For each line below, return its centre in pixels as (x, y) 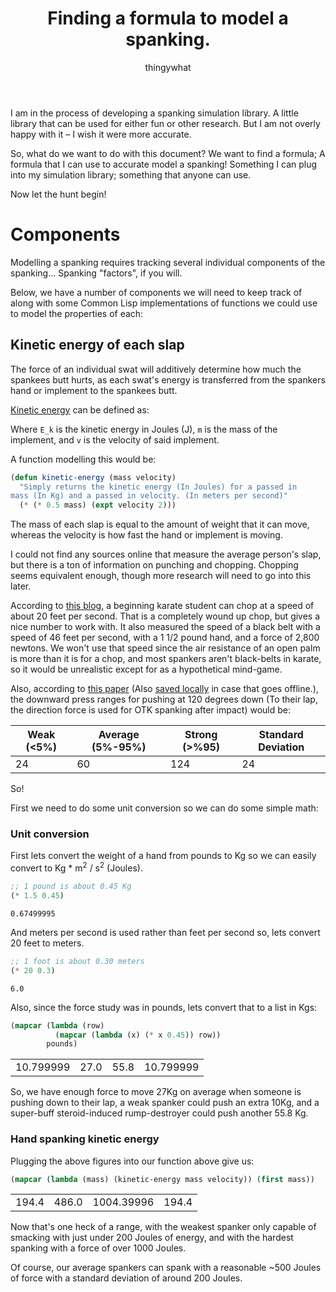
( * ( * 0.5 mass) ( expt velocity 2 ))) (98, 505)
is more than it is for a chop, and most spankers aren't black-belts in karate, (166, 659)
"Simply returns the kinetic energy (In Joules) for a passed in (158, 487)
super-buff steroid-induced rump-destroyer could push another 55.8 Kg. (159, 1113)
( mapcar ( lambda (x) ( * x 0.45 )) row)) (138, 1035)
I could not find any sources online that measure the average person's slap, (166, 554)
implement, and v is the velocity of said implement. (115, 439)
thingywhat (168, 67)
